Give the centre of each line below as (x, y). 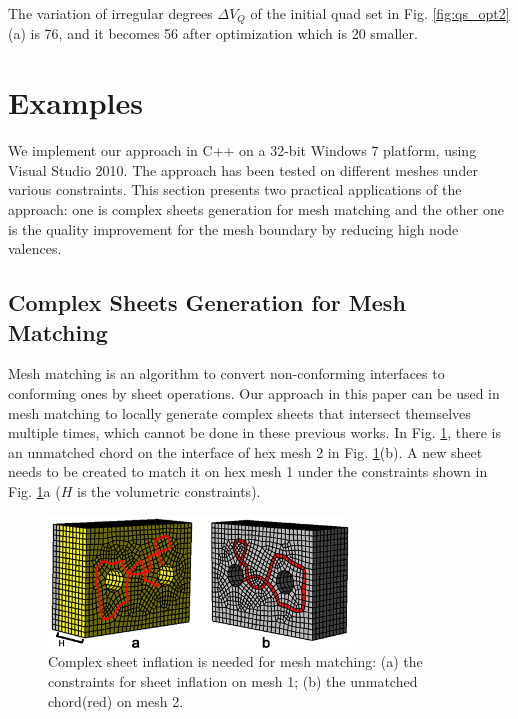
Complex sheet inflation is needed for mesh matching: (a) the (235, 661)
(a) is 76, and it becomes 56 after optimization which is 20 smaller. (213, 33)
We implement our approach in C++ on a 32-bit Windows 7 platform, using (242, 150)
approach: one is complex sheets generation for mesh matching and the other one (256, 208)
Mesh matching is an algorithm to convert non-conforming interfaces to (226, 373)
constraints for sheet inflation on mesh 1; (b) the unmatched (233, 680)
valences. (35, 248)
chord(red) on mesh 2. (116, 700)
